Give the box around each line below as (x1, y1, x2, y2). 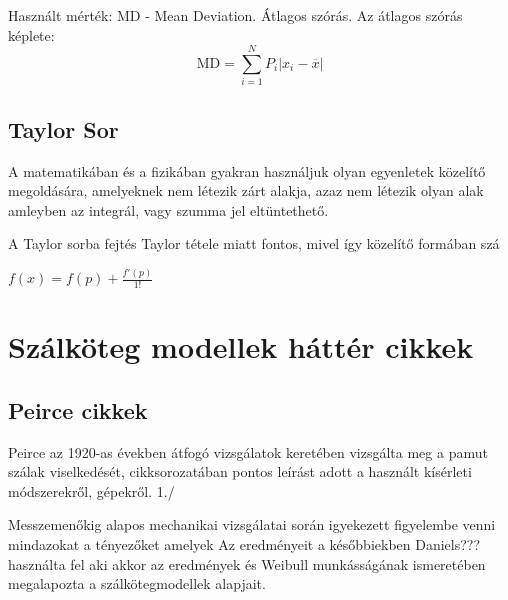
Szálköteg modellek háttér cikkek (8, 326, 474, 367)
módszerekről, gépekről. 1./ (8, 480, 175, 501)
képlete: (8, 24, 55, 45)
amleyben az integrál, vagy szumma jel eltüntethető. (8, 199, 329, 220)
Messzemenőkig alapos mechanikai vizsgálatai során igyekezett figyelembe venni (8, 514, 496, 535)
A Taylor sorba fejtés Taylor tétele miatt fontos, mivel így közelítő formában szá (8, 233, 500, 254)
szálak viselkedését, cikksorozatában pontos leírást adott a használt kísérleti (8, 461, 472, 482)
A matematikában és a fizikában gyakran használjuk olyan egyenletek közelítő (8, 160, 486, 181)
